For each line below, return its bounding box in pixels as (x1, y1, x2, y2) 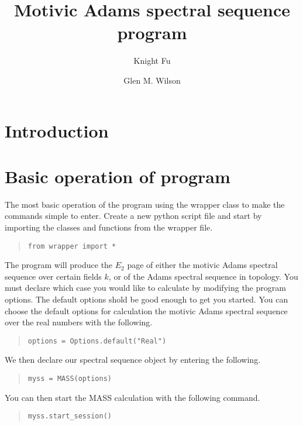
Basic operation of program (5, 164, 230, 188)
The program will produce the (5, 259, 113, 271)
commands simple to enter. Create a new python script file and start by (5, 209, 262, 222)
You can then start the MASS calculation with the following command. (5, 391, 260, 403)
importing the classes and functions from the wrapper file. (5, 221, 213, 233)
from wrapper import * (27, 242, 116, 250)
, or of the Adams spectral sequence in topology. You (108, 270, 298, 282)
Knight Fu (133, 54, 171, 67)
